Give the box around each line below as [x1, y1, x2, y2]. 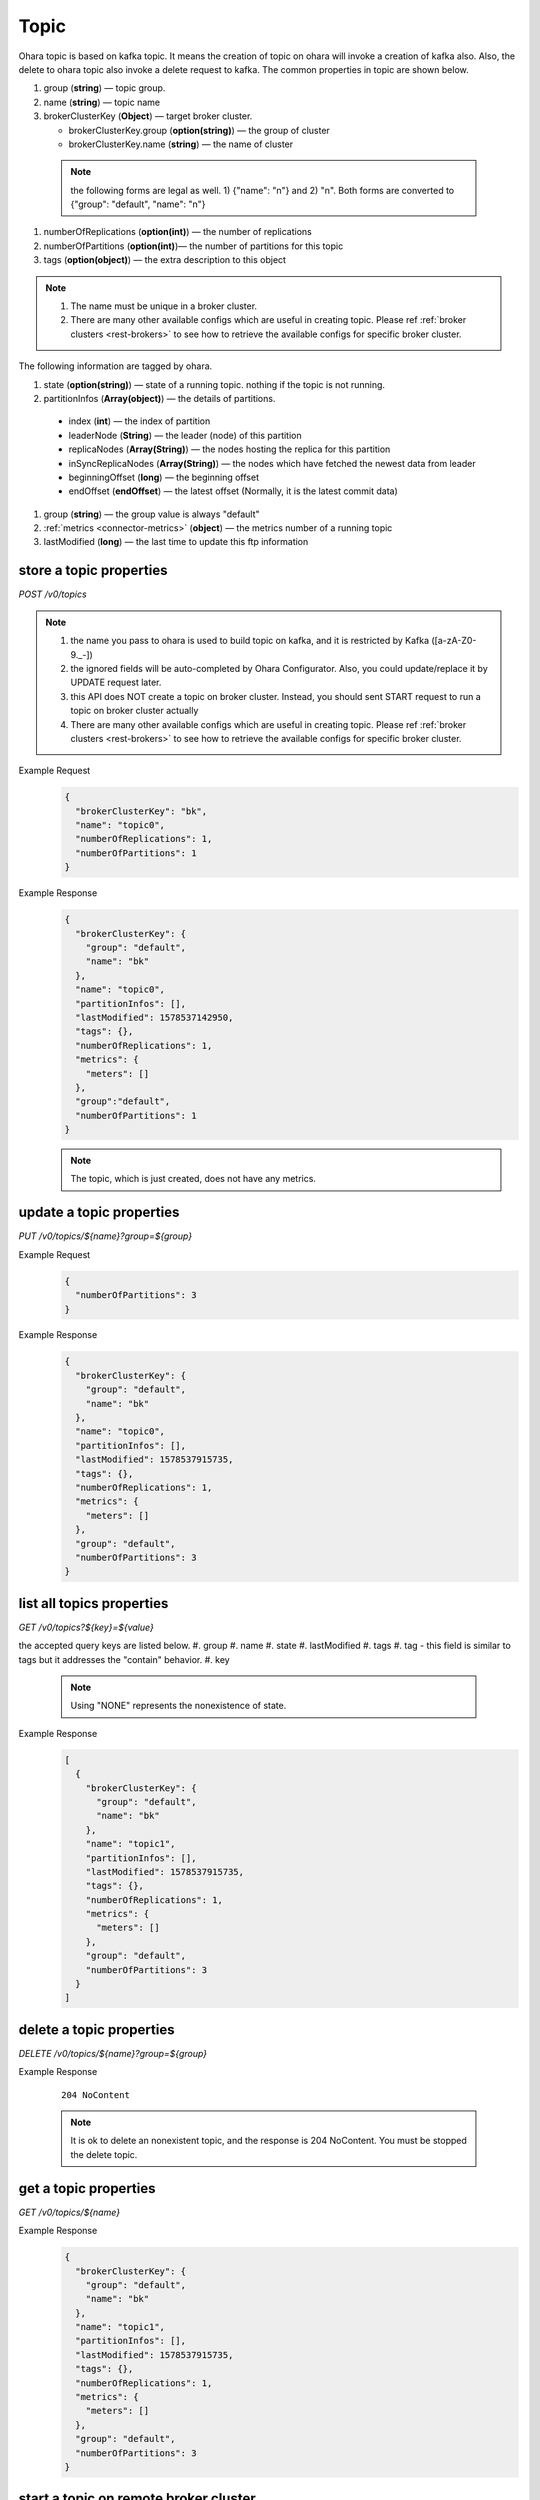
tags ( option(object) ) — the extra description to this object [43, 254, 287, 266]
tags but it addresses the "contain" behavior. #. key [18, 1653, 230, 1665]
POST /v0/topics [18, 588, 87, 600]
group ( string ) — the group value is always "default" [43, 508, 260, 520]
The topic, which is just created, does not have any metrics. [70, 1173, 317, 1185]
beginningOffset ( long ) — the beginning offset [68, 471, 260, 483]
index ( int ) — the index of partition [68, 415, 211, 427]
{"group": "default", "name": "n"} [70, 198, 206, 210]
